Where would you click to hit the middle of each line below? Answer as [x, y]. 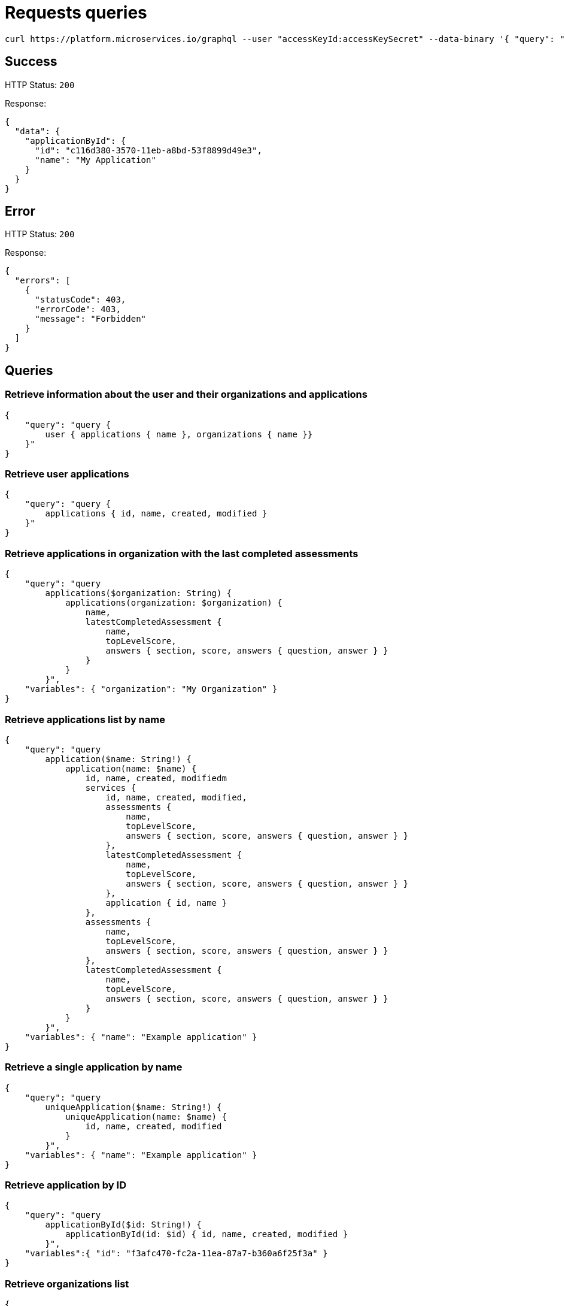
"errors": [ [42, 281]
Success [31, 62]
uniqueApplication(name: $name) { [146, 1116]
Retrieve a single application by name [94, 1067]
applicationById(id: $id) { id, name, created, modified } [207, 1234]
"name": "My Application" [95, 160]
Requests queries [76, 13]
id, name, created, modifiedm [156, 778]
